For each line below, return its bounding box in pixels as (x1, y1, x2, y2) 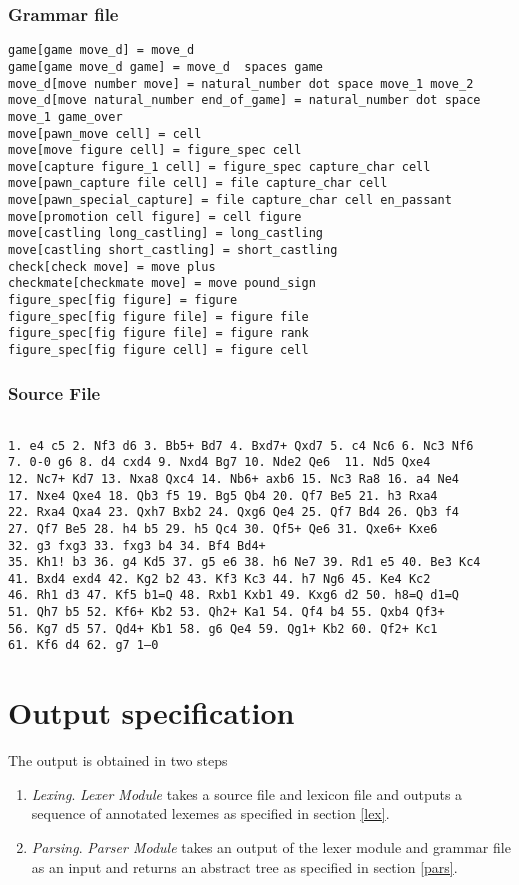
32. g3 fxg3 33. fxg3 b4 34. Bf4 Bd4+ (8, 538, 266, 553)
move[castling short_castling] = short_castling (8, 243, 338, 258)
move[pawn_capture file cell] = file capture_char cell (8, 176, 388, 191)
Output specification (8, 692, 295, 733)
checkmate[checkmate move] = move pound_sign (8, 276, 316, 291)
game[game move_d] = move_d (8, 43, 195, 58)
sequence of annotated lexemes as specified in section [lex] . (31, 803, 390, 824)
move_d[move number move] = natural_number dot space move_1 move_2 (8, 76, 474, 91)
